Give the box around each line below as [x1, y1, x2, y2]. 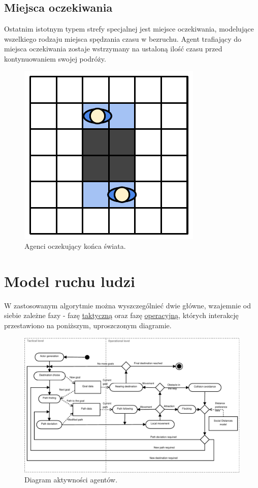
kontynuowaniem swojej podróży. [4, 53, 106, 64]
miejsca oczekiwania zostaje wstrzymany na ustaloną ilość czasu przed [4, 43, 222, 54]
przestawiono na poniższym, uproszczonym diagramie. [4, 320, 172, 331]
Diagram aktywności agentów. [24, 474, 118, 485]
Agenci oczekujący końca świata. [24, 241, 126, 251]
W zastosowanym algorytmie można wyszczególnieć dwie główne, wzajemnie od [4, 300, 251, 310]
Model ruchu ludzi [4, 270, 136, 291]
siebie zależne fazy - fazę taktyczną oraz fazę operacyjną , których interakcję [4, 310, 239, 321]
